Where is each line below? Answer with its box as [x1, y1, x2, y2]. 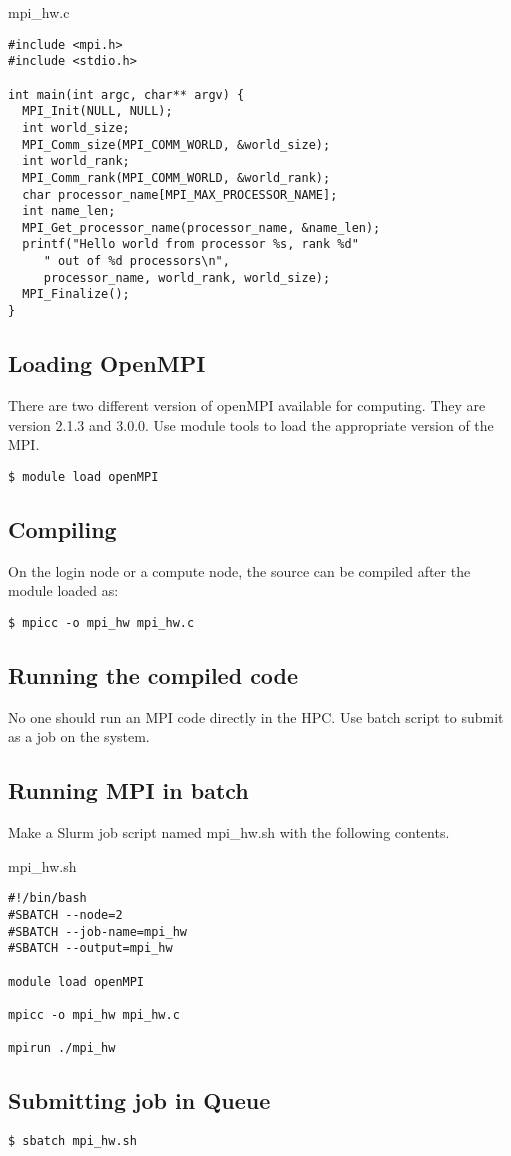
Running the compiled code [8, 659, 299, 690]
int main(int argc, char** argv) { [8, 87, 245, 102]
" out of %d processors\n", [43, 254, 230, 269]
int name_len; [22, 204, 116, 219]
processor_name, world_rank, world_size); [43, 270, 331, 285]
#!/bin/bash [8, 891, 87, 906]
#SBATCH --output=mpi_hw [8, 941, 173, 956]
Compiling [8, 513, 117, 544]
